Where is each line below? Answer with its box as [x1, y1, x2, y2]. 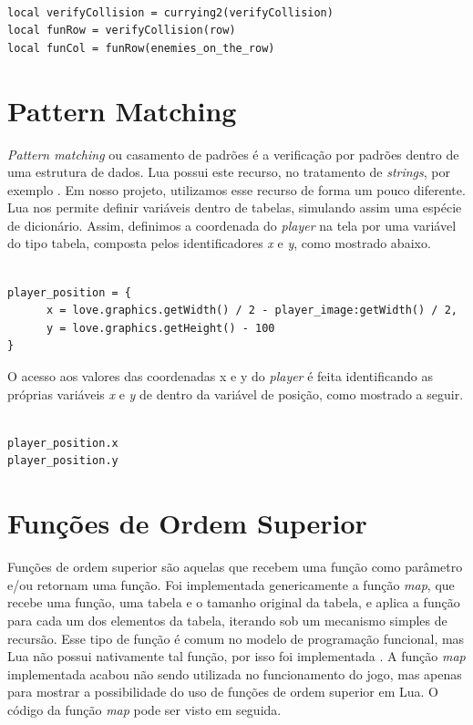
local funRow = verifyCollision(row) [7, 24, 236, 37]
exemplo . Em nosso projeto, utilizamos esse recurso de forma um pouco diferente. [7, 180, 466, 199]
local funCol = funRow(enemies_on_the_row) [7, 41, 275, 55]
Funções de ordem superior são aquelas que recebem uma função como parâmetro [7, 557, 463, 576]
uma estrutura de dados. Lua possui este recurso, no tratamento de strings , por [7, 162, 451, 181]
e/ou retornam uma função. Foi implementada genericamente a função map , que [7, 575, 455, 594]
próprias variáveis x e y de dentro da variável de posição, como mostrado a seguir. [7, 384, 464, 403]
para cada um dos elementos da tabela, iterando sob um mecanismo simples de [7, 610, 447, 629]
